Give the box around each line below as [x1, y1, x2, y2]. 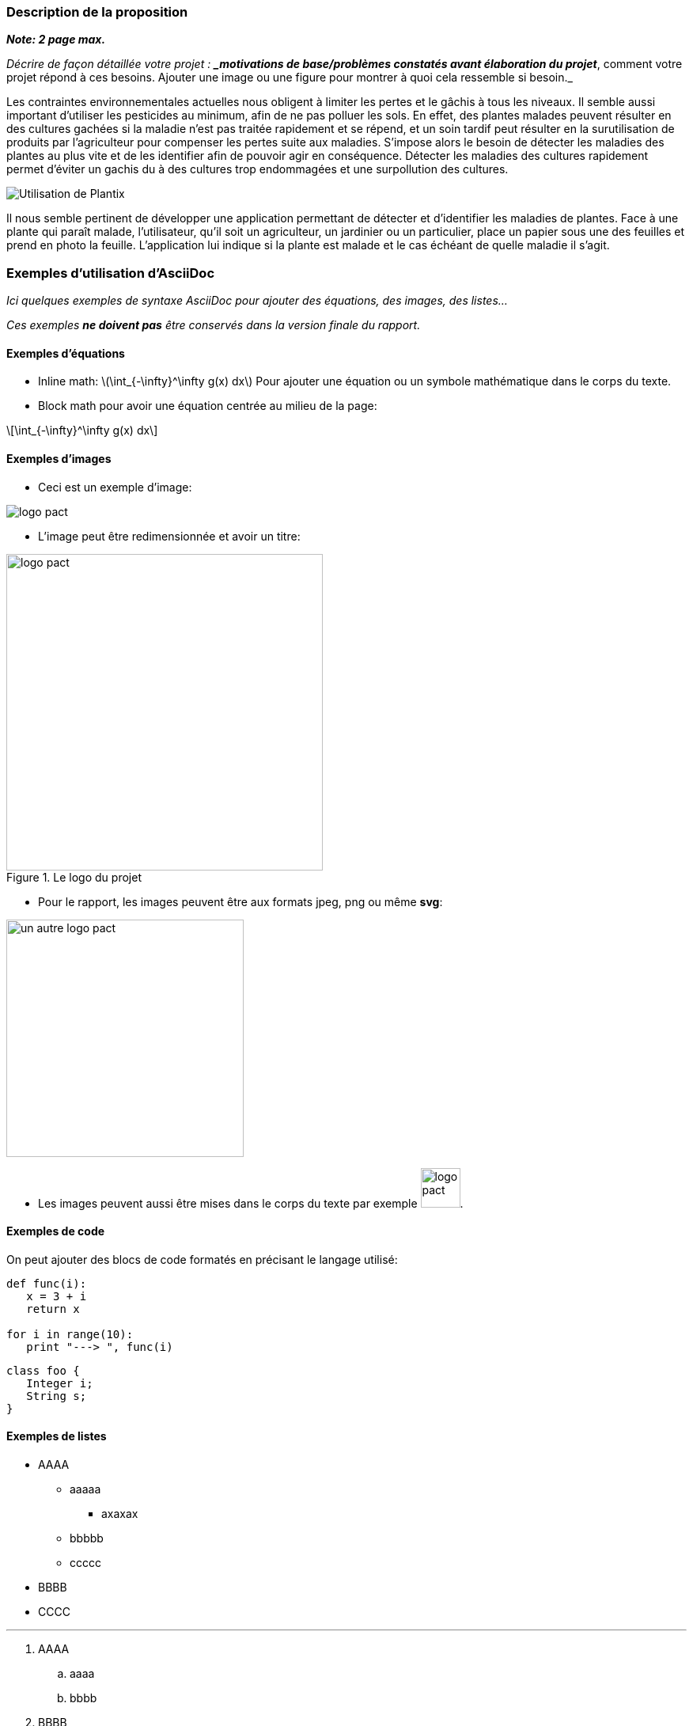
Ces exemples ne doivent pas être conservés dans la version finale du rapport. [6, 318, 421, 332]
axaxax [101, 1507, 138, 1520]
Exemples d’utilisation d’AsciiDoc [6, 264, 215, 281]
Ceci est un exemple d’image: [38, 480, 192, 494]
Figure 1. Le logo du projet [6, 870, 142, 884]
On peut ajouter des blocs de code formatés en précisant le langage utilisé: [6, 1252, 398, 1266]
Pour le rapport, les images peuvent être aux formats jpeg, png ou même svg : [38, 894, 443, 909]
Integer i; [26, 1376, 93, 1390]
